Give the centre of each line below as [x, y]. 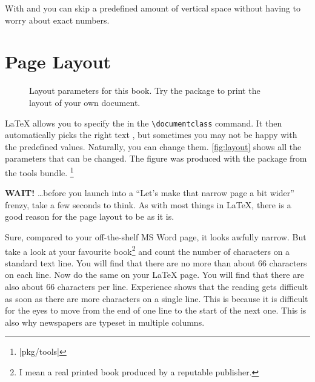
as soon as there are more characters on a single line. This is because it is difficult [157, 298]
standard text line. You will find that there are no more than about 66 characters [156, 262]
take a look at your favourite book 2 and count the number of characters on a [148, 250]
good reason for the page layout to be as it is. [90, 216]
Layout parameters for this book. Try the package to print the [145, 91]
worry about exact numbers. [57, 20]
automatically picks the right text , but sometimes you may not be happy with [151, 135]
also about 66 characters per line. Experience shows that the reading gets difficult [157, 286]
